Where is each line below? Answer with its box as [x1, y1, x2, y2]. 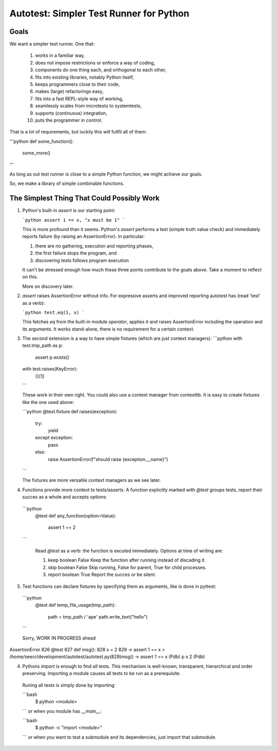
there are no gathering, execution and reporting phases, [35, 243, 153, 249]
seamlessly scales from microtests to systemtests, [35, 103, 142, 109]
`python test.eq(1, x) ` [22, 310, 85, 315]
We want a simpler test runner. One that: [9, 41, 95, 47]
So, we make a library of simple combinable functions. [9, 180, 125, 187]
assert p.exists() [35, 354, 69, 360]
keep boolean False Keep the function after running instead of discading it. [48, 557, 206, 563]
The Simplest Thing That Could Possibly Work [9, 194, 160, 203]
